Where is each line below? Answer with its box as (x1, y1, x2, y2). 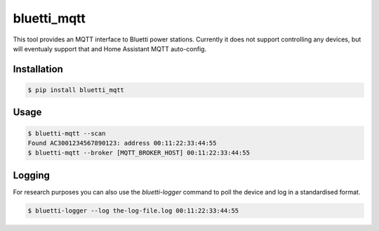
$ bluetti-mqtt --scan (27, 129, 106, 137)
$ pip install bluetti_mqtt (27, 86, 124, 94)
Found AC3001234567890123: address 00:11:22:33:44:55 (27, 139, 217, 147)
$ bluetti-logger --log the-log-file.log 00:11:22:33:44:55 (27, 206, 239, 214)
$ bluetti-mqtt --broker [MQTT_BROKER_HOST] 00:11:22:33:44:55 (27, 149, 251, 157)
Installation (13, 63, 63, 75)
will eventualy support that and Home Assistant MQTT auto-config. (13, 44, 207, 53)
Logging (13, 169, 51, 181)
